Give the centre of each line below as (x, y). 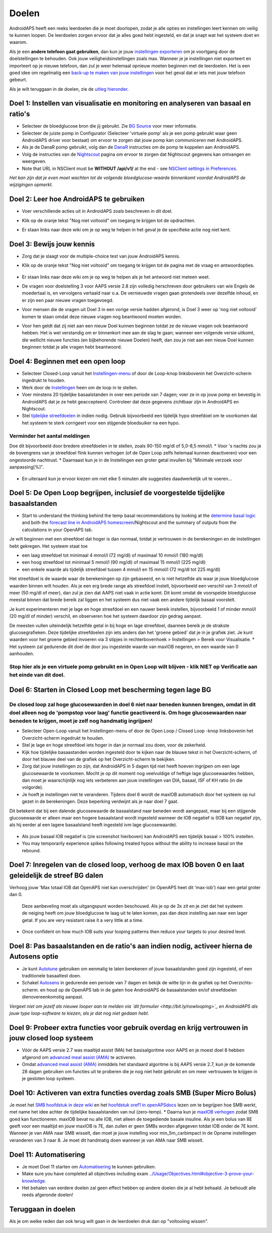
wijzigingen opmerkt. (31, 185)
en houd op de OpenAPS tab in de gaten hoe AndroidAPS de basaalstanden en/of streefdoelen (138, 990)
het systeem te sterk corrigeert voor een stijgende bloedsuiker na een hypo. (101, 423)
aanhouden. (22, 654)
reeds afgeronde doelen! (47, 1195)
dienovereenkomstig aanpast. (53, 997)
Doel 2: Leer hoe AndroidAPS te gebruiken (77, 199)
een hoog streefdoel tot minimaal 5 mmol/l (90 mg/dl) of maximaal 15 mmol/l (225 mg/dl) (114, 562)
